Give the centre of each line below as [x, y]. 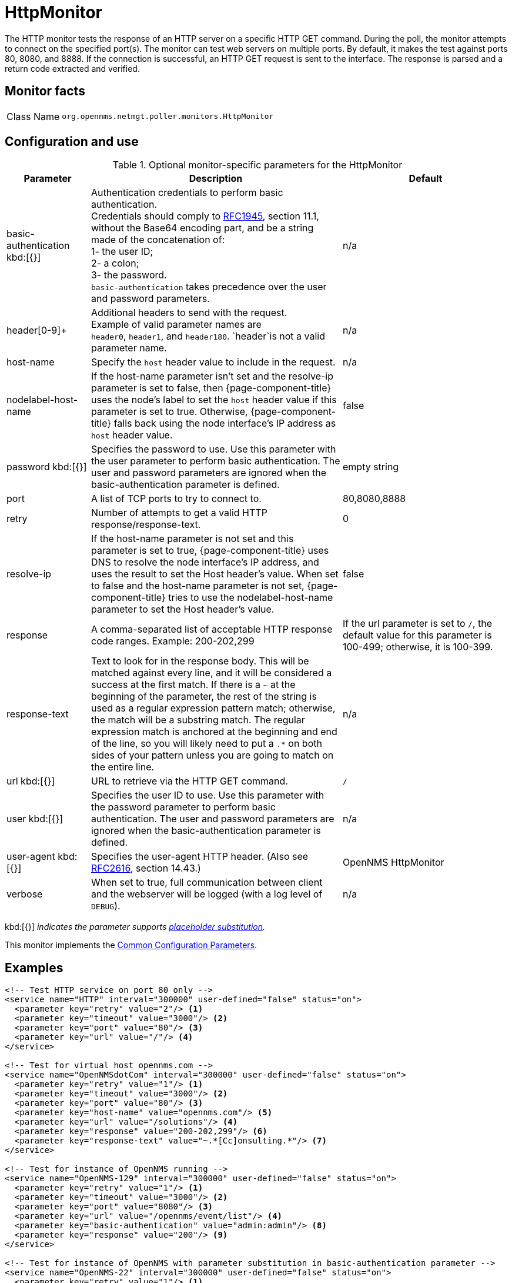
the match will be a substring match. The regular [198, 720]
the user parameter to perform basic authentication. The [215, 461]
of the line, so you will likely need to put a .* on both [206, 744]
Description [216, 179]
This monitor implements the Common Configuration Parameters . [131, 945]
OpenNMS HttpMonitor [393, 862]
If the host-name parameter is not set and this [192, 539]
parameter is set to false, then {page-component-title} [211, 388]
